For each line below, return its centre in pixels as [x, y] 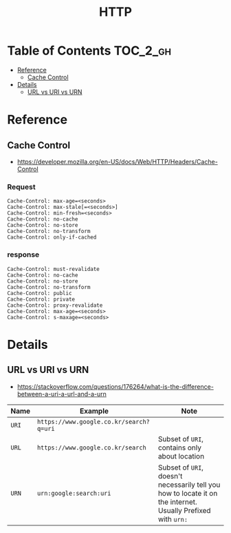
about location [181, 456]
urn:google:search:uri [74, 493]
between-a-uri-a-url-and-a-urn [62, 394]
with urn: [173, 519]
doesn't [170, 476]
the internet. [177, 502]
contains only [179, 447]
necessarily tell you [189, 485]
